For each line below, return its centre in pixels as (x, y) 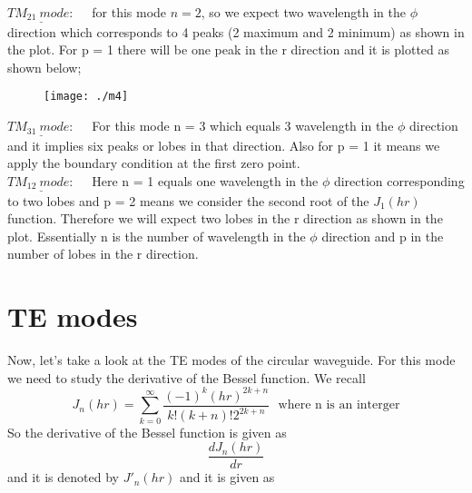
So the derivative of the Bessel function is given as (147, 432)
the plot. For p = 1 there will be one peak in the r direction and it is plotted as (229, 49)
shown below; (44, 67)
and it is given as (227, 477)
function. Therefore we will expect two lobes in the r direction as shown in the (225, 218)
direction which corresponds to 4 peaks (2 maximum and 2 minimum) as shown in (236, 31)
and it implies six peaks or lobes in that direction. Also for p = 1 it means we (224, 145)
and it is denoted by (63, 477)
